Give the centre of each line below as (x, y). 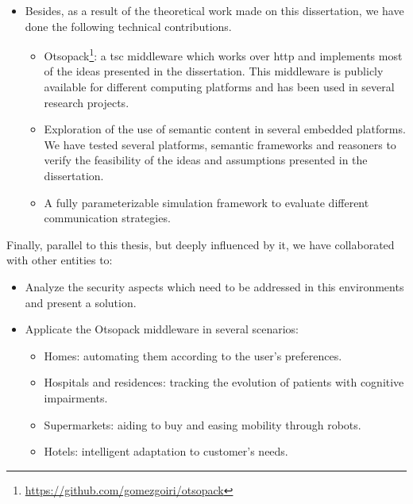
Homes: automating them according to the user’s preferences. (193, 355)
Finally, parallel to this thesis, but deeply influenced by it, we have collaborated (201, 244)
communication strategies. (107, 218)
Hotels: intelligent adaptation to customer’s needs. (166, 451)
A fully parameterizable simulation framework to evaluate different (206, 202)
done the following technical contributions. (128, 26)
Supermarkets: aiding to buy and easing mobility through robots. (203, 424)
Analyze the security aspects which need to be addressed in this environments (214, 286)
